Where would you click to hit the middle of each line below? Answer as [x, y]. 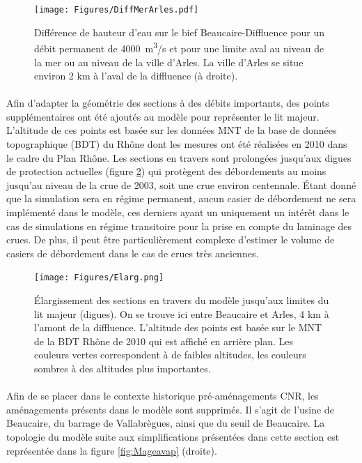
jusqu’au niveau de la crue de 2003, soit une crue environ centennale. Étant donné [181, 184]
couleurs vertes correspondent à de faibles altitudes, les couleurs [170, 355]
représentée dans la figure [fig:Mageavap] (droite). [112, 450]
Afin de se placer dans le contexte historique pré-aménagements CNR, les [163, 396]
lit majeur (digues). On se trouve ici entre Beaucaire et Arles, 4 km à [182, 313]
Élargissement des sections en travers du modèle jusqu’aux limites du [182, 300]
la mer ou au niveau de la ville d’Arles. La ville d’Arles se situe [169, 62]
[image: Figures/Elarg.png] [99, 278]
